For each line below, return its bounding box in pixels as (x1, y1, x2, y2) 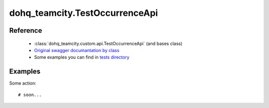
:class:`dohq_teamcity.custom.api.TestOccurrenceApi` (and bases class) (34, 40, 183, 47)
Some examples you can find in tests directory (34, 54, 130, 60)
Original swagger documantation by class (34, 47, 120, 53)
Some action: (9, 80, 37, 86)
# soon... (18, 92, 42, 98)
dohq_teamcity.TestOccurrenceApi (9, 7, 158, 18)
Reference (9, 26, 42, 35)
